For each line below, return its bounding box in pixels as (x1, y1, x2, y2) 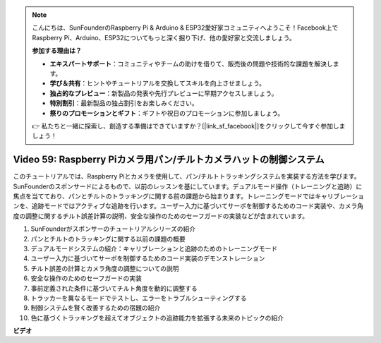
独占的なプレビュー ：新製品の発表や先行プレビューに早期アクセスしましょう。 (49, 89, 278, 97)
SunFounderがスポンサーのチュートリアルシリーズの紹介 (30, 224, 196, 233)
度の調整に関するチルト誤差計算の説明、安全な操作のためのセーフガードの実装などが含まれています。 (13, 212, 309, 220)
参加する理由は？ (32, 47, 82, 55)
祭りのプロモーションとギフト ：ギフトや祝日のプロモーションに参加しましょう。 (49, 109, 284, 117)
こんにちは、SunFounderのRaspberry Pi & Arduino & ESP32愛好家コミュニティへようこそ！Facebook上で (32, 23, 339, 32)
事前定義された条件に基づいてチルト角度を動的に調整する (30, 284, 198, 292)
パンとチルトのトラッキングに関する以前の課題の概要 (30, 234, 186, 243)
